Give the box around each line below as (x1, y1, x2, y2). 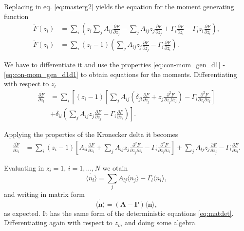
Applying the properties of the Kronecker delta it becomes (4, 129, 178, 139)
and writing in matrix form (4, 189, 85, 199)
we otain (102, 162, 128, 173)
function (4, 11, 29, 21)
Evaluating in (4, 162, 44, 173)
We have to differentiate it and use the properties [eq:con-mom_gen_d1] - (4, 59, 225, 70)
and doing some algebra (125, 217, 195, 228)
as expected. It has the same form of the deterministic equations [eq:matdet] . (4, 208, 234, 218)
